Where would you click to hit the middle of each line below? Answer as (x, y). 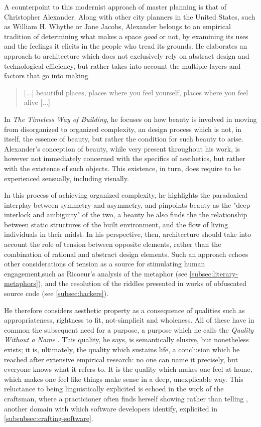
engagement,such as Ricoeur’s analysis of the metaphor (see (96, 273)
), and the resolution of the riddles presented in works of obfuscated (142, 283)
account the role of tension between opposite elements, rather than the (113, 244)
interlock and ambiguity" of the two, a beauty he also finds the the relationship (126, 215)
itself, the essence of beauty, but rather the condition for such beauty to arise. (124, 139)
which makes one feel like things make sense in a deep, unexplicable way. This (124, 379)
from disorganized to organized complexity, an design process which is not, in (123, 129)
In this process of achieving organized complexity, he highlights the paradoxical (126, 195)
